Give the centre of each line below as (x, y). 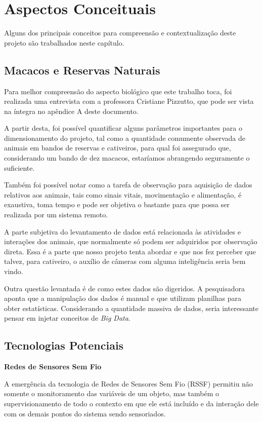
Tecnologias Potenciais (64, 345)
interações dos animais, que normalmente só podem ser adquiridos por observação (131, 241)
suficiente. (19, 167)
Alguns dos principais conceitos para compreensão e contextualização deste (120, 33)
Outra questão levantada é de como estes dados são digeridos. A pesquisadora (124, 288)
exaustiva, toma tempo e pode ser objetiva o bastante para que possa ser (117, 204)
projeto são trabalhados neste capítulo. (64, 42)
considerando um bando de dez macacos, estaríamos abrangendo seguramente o (127, 158)
